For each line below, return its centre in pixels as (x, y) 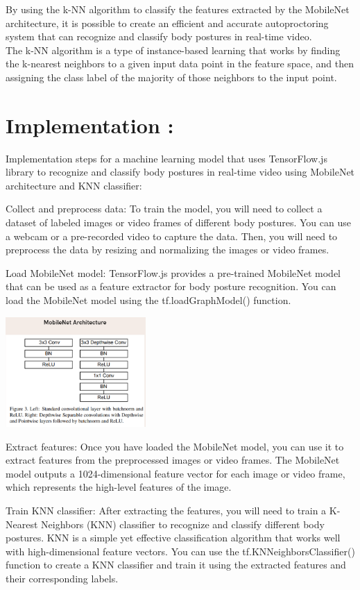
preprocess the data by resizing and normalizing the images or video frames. (168, 250)
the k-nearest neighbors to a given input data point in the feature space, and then (180, 64)
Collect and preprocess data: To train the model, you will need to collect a (164, 209)
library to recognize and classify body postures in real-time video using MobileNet (180, 172)
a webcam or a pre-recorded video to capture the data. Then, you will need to (172, 236)
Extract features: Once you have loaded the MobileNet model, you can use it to (175, 446)
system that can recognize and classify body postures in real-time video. (159, 36)
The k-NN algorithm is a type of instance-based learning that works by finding (173, 50)
